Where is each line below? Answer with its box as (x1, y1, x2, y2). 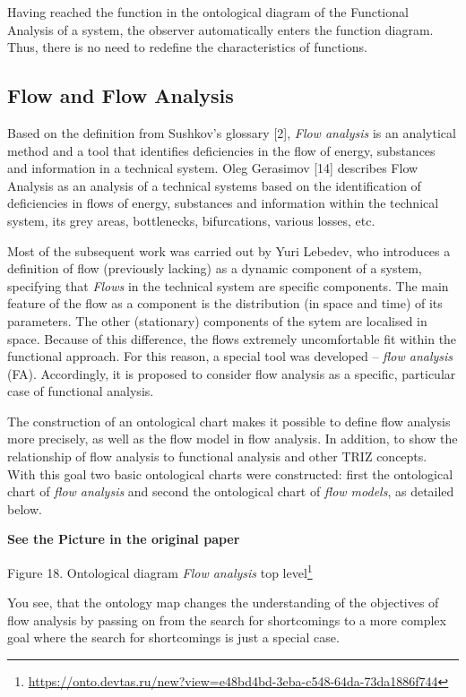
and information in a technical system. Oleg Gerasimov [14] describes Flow (7, 159, 419, 177)
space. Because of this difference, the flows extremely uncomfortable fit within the (7, 329, 457, 348)
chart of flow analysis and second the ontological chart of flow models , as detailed (7, 482, 454, 501)
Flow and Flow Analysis (7, 82, 234, 109)
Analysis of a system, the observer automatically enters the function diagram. (7, 20, 434, 39)
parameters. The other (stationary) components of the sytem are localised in (7, 311, 427, 330)
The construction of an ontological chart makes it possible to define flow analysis (7, 411, 451, 430)
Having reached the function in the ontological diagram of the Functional (7, 3, 409, 21)
